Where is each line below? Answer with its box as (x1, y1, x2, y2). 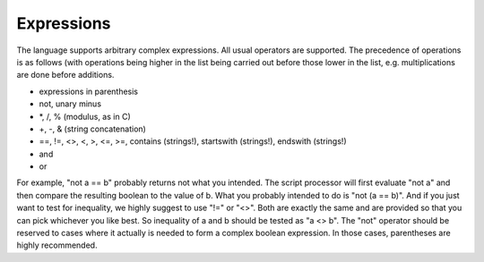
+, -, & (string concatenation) (39, 123, 147, 134)
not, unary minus (39, 98, 102, 109)
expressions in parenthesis (39, 86, 139, 97)
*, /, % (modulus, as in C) (39, 111, 131, 122)
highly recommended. (16, 240, 98, 250)
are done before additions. (16, 70, 115, 80)
